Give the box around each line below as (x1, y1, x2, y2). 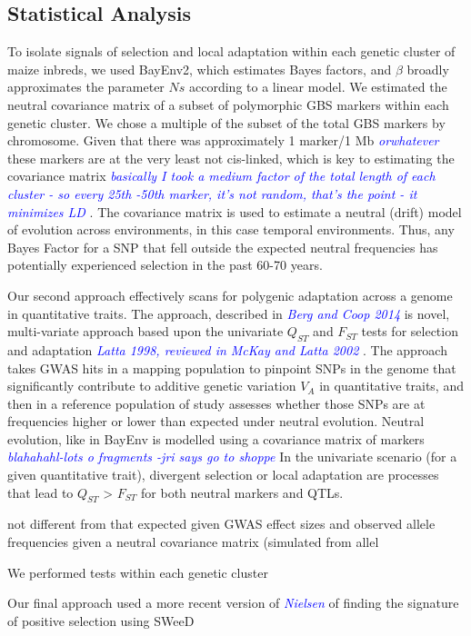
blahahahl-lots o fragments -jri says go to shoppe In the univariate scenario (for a (7, 447, 457, 466)
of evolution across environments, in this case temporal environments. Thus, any (7, 220, 455, 239)
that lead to (7, 482, 74, 502)
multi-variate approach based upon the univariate (7, 322, 284, 341)
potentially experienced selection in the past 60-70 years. (7, 255, 323, 274)
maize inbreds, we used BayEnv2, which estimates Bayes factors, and (7, 59, 392, 78)
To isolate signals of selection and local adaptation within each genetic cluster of (7, 42, 456, 61)
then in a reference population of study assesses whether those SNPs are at (7, 393, 426, 412)
